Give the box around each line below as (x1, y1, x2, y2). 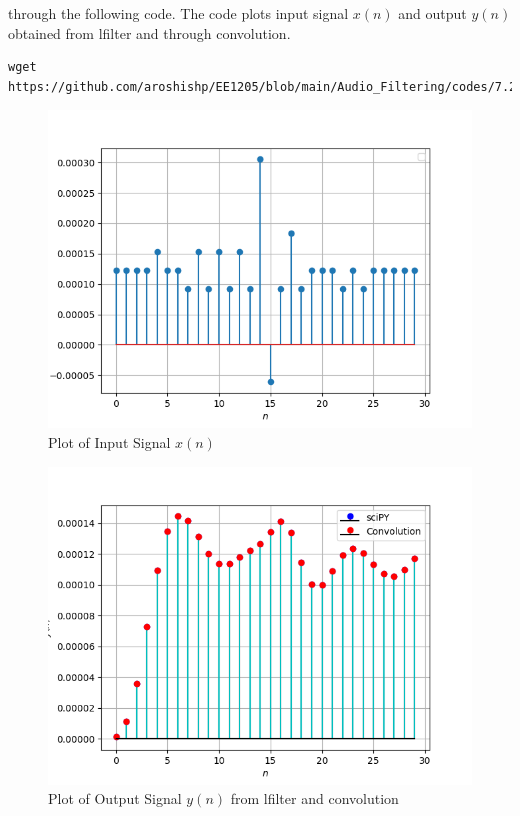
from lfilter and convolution (230, 788, 399, 809)
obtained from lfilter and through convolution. (8, 22, 291, 43)
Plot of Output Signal (48, 788, 182, 809)
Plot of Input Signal (48, 431, 171, 452)
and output (398, 3, 467, 23)
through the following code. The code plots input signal (8, 3, 349, 23)
